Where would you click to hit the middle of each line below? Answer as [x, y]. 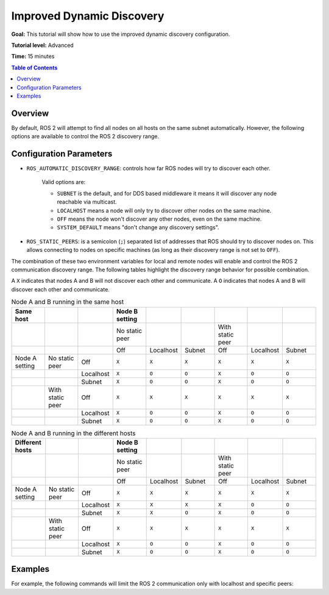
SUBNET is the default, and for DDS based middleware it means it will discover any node [167, 193]
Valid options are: [64, 182]
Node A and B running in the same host [68, 302]
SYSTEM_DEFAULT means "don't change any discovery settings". [138, 227]
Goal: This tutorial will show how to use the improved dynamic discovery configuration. [121, 34]
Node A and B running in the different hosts [73, 433]
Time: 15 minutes [33, 56]
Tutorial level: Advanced [43, 45]
